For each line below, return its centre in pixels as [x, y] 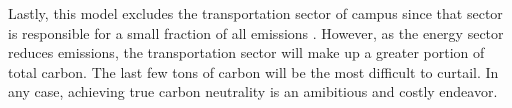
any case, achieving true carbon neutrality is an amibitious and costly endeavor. [253, 91]
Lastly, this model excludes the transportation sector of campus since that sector [255, 13]
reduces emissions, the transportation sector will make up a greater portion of [246, 52]
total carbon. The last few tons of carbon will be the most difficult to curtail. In [253, 71]
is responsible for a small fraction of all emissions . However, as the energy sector [256, 32]
